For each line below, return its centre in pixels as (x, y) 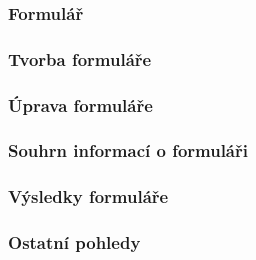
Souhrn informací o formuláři (128, 150)
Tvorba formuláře (80, 58)
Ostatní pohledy (74, 242)
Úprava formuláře (80, 104)
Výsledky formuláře (88, 196)
